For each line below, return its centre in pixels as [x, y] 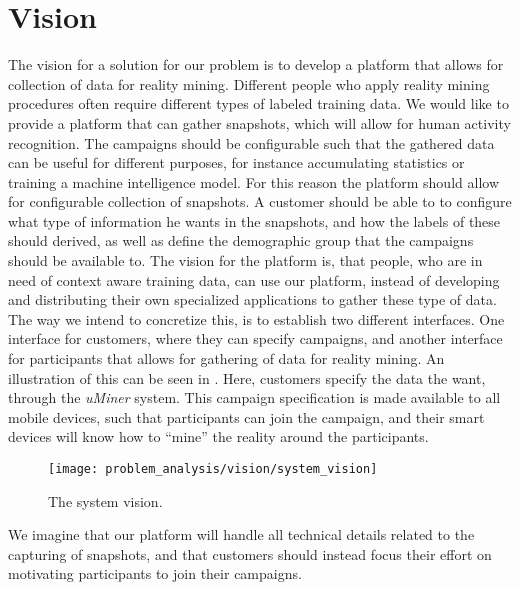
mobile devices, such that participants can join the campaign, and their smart [246, 416]
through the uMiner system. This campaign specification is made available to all [254, 397]
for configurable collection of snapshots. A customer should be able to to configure [260, 201]
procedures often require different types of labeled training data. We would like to [258, 103]
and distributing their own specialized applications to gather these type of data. [252, 299]
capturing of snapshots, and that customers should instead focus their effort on [250, 553]
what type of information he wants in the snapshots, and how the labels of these [254, 220]
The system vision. [105, 500]
